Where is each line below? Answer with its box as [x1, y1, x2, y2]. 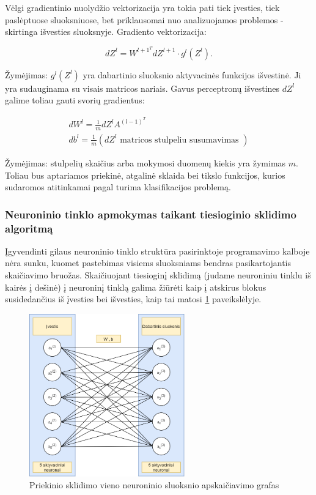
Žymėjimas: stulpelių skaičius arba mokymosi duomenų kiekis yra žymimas [5, 156, 286, 169]
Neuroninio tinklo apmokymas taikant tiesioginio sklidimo [5, 206, 296, 221]
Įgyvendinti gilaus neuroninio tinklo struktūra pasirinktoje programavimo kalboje [5, 244, 310, 257]
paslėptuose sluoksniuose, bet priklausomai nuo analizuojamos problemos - [5, 13, 284, 26]
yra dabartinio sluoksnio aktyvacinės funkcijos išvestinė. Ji [83, 68, 301, 81]
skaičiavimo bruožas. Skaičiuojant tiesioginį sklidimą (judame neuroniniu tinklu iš [5, 269, 311, 281]
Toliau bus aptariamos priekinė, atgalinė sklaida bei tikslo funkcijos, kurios [5, 168, 285, 181]
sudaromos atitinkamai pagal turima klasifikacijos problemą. [5, 181, 231, 193]
